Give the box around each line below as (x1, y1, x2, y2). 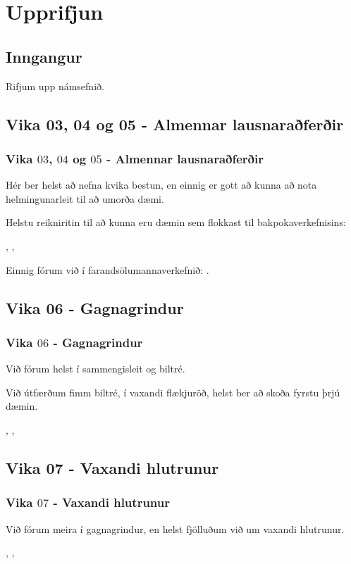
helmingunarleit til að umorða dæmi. (6, 191, 164, 206)
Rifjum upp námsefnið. (6, 78, 104, 93)
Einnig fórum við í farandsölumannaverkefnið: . (6, 262, 209, 277)
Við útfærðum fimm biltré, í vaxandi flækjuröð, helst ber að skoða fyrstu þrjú (6, 384, 340, 399)
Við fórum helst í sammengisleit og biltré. (6, 361, 185, 376)
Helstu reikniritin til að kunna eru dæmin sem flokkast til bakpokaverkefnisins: (6, 215, 346, 230)
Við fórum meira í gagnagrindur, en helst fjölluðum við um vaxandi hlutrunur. (6, 521, 345, 536)
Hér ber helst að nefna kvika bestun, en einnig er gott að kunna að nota (6, 177, 317, 192)
